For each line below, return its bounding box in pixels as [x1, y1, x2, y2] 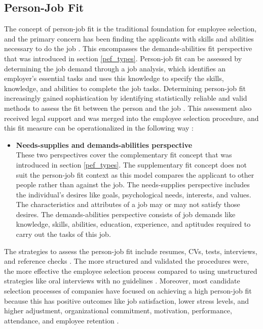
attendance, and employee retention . [4, 315, 119, 325]
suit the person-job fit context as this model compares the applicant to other [16, 169, 254, 180]
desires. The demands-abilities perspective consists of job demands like [16, 209, 236, 219]
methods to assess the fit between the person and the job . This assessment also [4, 102, 252, 113]
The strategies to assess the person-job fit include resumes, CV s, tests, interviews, [4, 245, 257, 256]
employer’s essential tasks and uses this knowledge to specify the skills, [4, 73, 224, 84]
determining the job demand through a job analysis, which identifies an [4, 63, 226, 73]
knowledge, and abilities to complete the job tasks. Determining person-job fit [4, 83, 246, 93]
